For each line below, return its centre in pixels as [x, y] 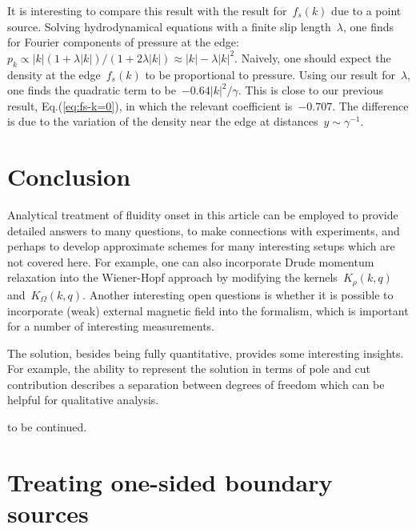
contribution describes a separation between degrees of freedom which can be [196, 384]
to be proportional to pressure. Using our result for [270, 74]
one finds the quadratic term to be [92, 90]
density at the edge [54, 74]
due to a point [366, 10]
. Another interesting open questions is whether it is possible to [238, 294]
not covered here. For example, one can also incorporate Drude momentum [191, 261]
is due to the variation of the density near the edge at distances [163, 121]
